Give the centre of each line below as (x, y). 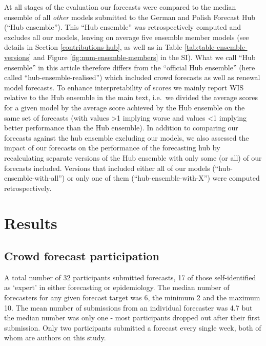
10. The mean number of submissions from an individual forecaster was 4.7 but (128, 307)
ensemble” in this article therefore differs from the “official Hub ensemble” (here (130, 67)
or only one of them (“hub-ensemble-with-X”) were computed (163, 178)
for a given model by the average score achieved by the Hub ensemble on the (125, 107)
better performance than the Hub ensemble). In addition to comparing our (121, 128)
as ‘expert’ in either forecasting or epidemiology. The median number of (117, 287)
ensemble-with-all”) (35, 178)
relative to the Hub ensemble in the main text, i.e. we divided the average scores (131, 97)
